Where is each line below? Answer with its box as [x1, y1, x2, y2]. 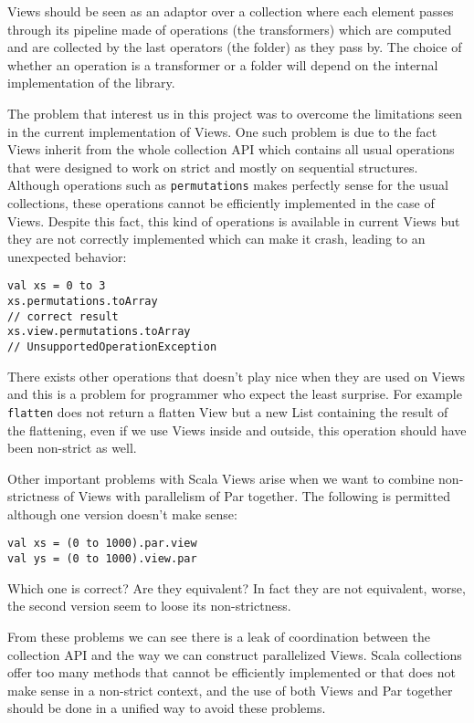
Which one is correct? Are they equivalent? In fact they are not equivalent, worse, [7, 578, 466, 597]
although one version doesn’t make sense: [7, 504, 237, 523]
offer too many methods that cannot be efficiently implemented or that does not [7, 663, 456, 682]
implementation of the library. [7, 73, 175, 92]
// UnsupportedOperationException [7, 341, 217, 353]
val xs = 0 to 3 [7, 279, 106, 293]
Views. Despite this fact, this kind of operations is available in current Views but [7, 211, 460, 230]
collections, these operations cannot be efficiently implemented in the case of [7, 194, 435, 212]
